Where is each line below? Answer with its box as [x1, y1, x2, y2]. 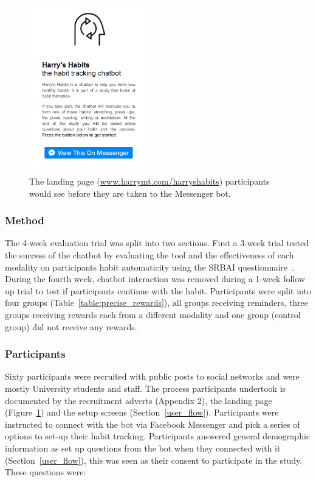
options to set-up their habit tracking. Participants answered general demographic [5, 430, 311, 442]
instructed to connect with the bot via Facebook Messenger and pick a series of [5, 417, 300, 430]
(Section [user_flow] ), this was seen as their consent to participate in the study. [5, 453, 303, 466]
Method [5, 213, 44, 228]
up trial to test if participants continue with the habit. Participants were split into [5, 284, 311, 297]
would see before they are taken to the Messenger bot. [29, 186, 231, 199]
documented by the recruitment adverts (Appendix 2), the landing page [5, 394, 272, 406]
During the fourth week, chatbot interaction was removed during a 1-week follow [5, 272, 305, 285]
